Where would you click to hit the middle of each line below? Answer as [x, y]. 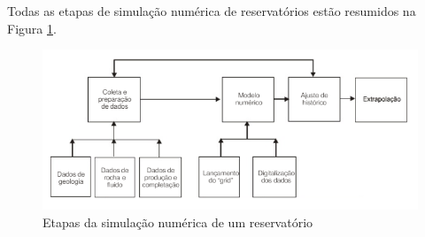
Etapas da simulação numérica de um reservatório [178, 222]
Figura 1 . [32, 28]
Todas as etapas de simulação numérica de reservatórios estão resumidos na [212, 11]
